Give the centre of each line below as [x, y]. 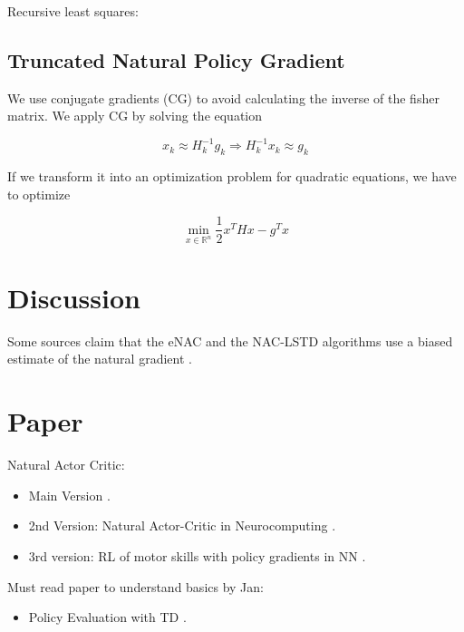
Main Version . [69, 495]
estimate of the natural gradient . [100, 359]
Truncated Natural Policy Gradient [176, 59]
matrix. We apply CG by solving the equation [135, 116]
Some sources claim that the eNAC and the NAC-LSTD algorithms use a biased [230, 340]
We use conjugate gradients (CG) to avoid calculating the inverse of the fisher [223, 97]
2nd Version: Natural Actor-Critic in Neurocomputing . [182, 525]
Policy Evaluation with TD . [107, 617]
